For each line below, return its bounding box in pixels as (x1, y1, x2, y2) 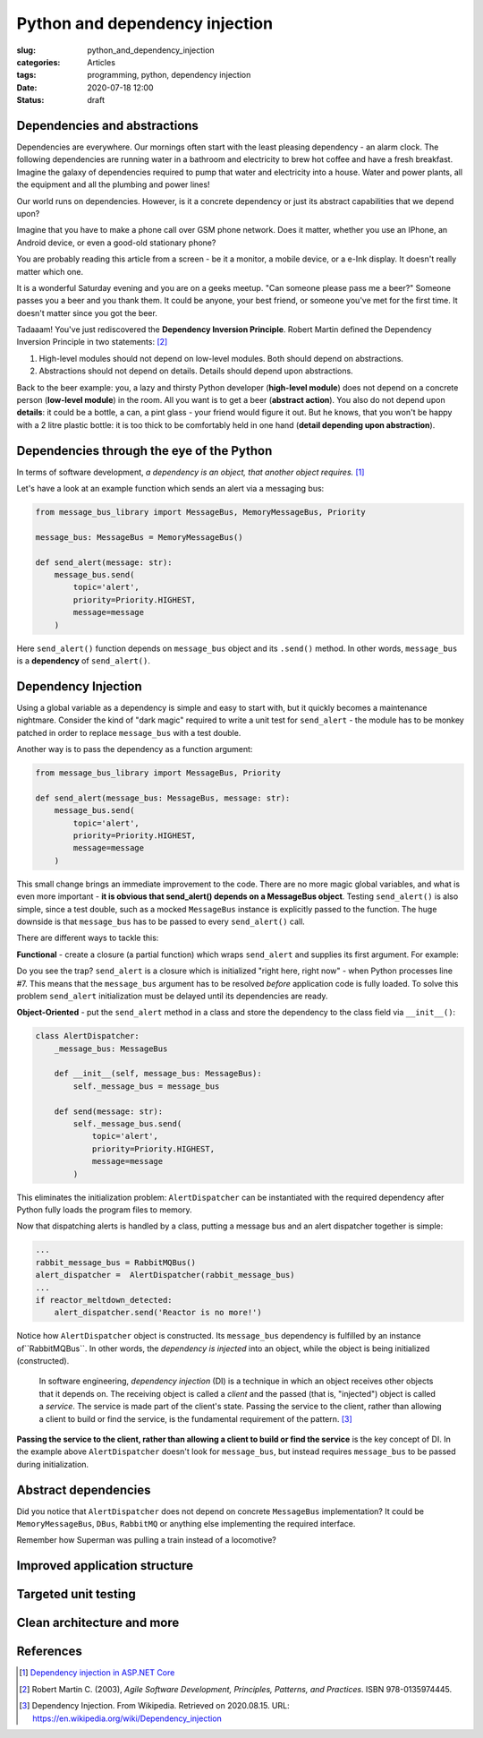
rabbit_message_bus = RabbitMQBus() (35, 1257, 197, 1267)
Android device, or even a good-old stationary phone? (16, 237, 216, 248)
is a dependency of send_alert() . (16, 655, 151, 666)
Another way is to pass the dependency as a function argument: (16, 744, 253, 755)
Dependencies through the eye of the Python (16, 443, 273, 458)
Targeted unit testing (16, 1587, 136, 1602)
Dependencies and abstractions (16, 117, 199, 133)
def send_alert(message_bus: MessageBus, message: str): (35, 792, 291, 803)
